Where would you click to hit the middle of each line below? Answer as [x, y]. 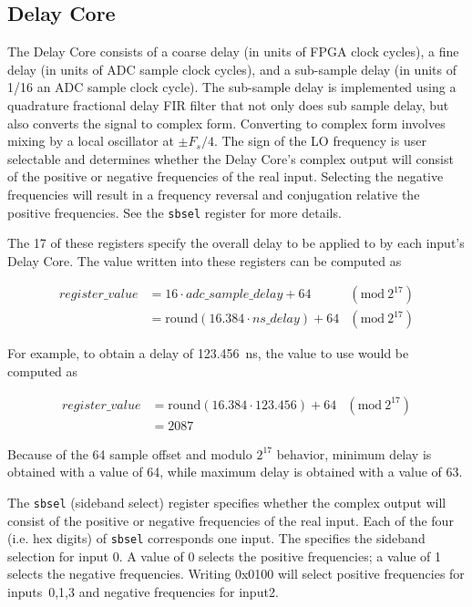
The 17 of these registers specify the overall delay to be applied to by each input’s [236, 243]
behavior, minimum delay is [354, 453]
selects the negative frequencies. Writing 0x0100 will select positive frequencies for [236, 574]
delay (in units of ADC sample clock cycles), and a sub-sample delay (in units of [232, 69]
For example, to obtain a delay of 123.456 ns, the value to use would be [208, 353]
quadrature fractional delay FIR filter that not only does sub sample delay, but [228, 104]
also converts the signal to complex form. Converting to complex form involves [226, 123]
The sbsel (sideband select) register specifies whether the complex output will [227, 502]
